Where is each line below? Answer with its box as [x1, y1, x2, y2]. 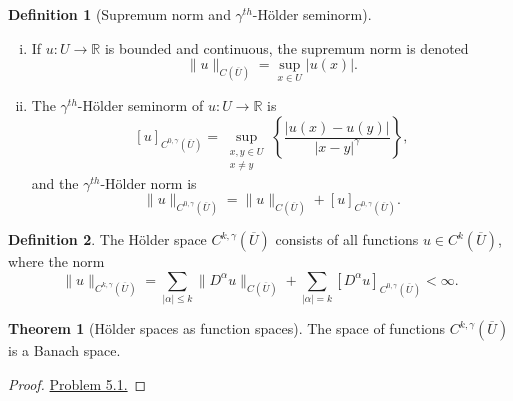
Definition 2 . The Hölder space [8, 229, 207, 250]
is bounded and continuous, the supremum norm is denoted [104, 37, 469, 58]
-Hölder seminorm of [77, 95, 204, 116]
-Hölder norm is [100, 172, 197, 193]
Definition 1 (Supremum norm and [8, 4, 231, 24]
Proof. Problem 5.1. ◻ [8, 373, 147, 394]
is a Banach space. [8, 340, 121, 361]
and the [31, 172, 79, 193]
